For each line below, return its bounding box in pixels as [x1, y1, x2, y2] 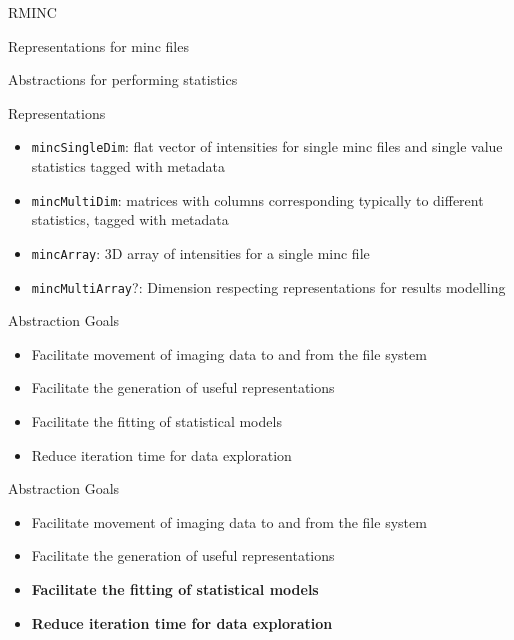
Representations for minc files [8, 35, 189, 56]
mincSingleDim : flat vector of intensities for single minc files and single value [31, 136, 503, 157]
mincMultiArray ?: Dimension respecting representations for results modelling [31, 276, 506, 297]
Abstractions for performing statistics [8, 69, 238, 90]
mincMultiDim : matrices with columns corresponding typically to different [31, 189, 484, 210]
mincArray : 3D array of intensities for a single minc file [31, 242, 370, 263]
